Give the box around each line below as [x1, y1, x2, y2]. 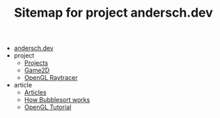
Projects [24, 59, 49, 67]
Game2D [24, 66, 50, 74]
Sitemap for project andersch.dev [13, 5, 214, 21]
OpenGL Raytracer [24, 74, 78, 82]
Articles [24, 88, 47, 96]
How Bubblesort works [24, 96, 91, 104]
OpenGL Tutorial [24, 103, 72, 112]
